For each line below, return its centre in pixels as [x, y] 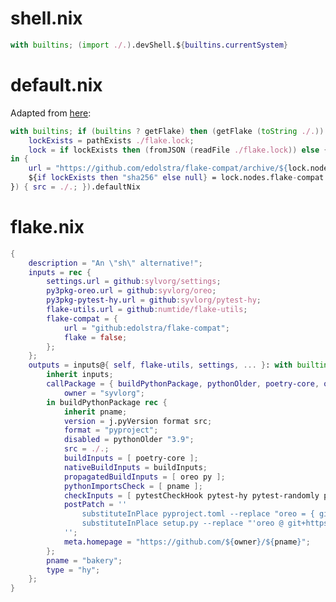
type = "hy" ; [73, 570]
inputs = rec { [60, 272]
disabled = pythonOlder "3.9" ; [129, 440]
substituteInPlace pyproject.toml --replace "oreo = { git [207, 514]
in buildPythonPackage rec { [107, 402]
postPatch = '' [95, 505]
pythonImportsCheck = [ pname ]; [133, 486]
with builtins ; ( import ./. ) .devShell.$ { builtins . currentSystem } [149, 45]
